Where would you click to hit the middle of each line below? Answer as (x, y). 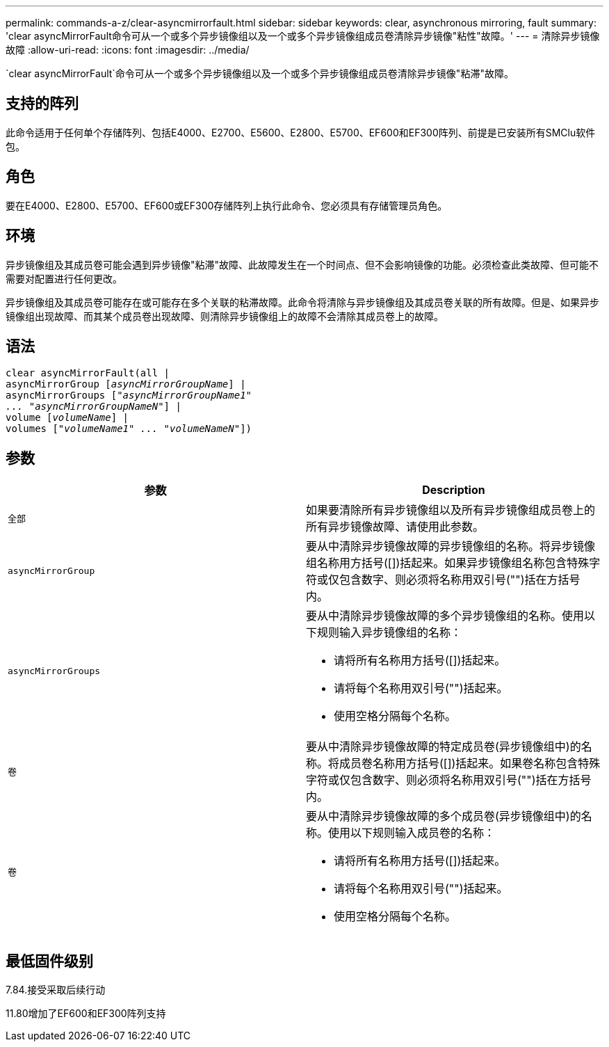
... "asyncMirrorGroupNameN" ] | (94, 407)
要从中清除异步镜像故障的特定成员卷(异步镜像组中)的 (444, 747)
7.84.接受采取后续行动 (56, 990)
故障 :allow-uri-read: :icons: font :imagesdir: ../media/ (128, 50)
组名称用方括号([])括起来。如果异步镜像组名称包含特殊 (448, 563)
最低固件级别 (49, 961)
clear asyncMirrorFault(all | (88, 373)
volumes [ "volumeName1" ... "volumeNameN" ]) (129, 429)
